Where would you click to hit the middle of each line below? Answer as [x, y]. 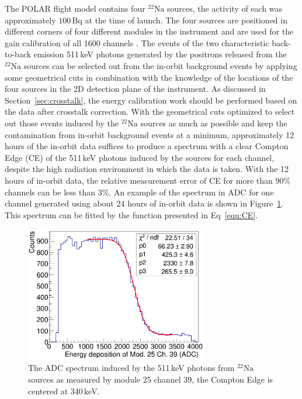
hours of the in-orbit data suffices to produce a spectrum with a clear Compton [147, 146]
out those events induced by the [62, 123]
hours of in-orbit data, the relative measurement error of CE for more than [139, 180]
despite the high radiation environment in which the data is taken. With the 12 [147, 169]
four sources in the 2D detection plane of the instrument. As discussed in [135, 89]
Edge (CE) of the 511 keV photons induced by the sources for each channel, [140, 157]
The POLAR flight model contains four [75, 8]
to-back [18, 54]
